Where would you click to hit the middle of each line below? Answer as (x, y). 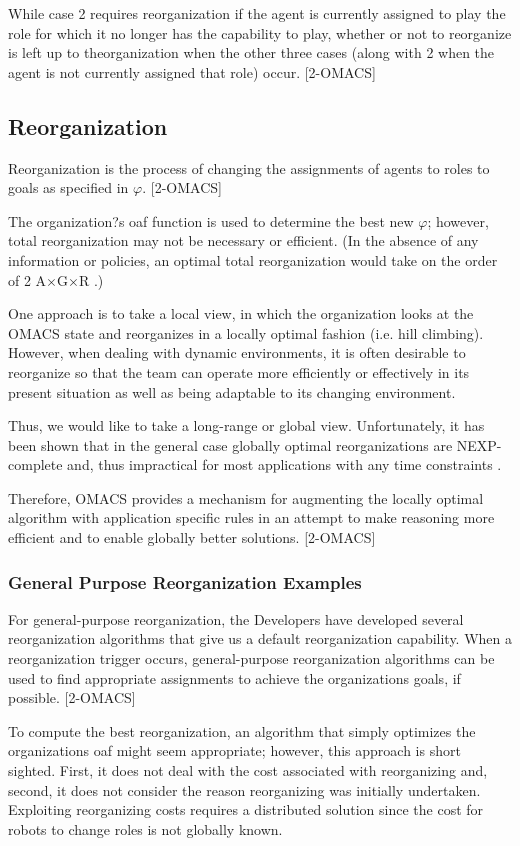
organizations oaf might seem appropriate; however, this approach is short (234, 750)
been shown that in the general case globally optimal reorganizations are (230, 444)
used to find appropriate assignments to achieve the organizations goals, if (234, 677)
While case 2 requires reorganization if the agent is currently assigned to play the (257, 13)
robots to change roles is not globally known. (145, 828)
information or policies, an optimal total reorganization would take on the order (253, 259)
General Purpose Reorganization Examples (185, 581)
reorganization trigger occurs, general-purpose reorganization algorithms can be (251, 658)
